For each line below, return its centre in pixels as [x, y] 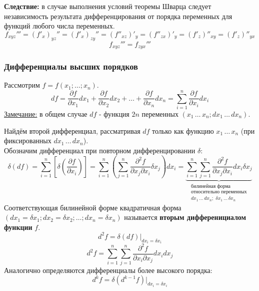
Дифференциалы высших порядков [71, 66]
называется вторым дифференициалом [185, 217]
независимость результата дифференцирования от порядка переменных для [118, 16]
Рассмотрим [22, 85]
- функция [114, 113]
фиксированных [28, 140]
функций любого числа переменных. [59, 26]
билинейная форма [210, 187]
